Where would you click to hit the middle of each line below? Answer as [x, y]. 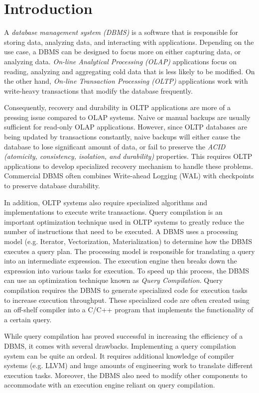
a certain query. [28, 319]
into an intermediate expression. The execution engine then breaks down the [121, 261]
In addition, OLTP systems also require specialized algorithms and [106, 202]
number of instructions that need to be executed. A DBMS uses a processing [121, 231]
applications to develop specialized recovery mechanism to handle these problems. [129, 166]
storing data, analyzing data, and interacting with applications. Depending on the [129, 42]
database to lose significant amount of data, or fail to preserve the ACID [115, 146]
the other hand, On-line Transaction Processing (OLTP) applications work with [126, 81]
